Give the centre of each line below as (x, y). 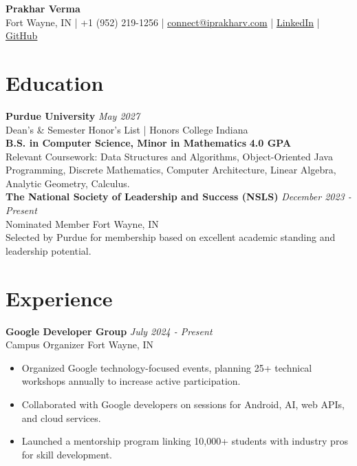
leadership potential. (48, 250)
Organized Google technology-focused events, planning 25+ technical (167, 367)
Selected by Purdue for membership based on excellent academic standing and (171, 237)
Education (55, 82)
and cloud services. (61, 417)
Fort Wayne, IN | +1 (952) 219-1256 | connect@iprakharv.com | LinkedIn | (163, 22)
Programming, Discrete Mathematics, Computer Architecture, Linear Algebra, (171, 170)
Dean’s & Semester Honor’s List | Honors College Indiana (127, 129)
